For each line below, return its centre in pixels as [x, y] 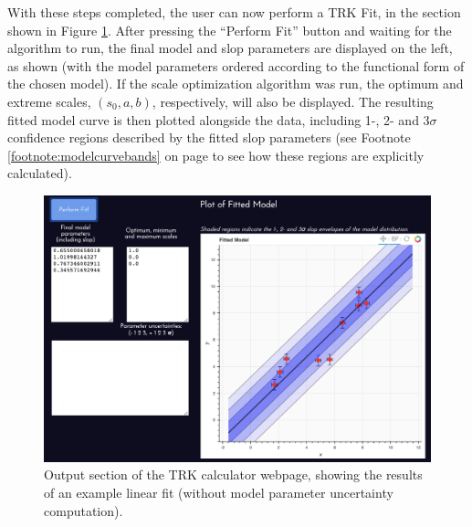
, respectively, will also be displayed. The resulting [293, 101]
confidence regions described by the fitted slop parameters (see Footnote [209, 137]
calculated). [40, 173]
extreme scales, [49, 101]
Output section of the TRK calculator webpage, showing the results [233, 474]
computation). [84, 510]
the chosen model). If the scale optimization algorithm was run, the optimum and [236, 84]
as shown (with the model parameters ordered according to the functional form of [236, 65]
